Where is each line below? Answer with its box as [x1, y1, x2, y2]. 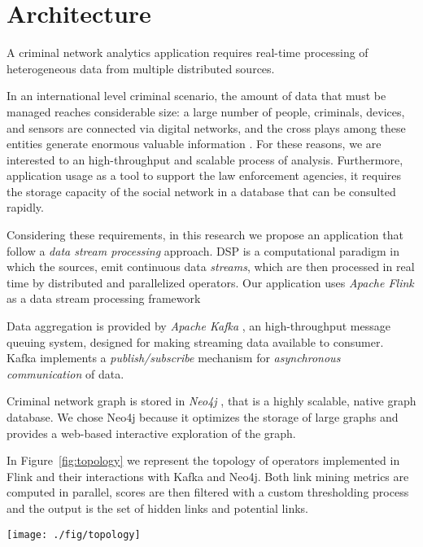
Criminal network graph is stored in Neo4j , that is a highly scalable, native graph [7, 392, 416, 409]
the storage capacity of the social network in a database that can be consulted [7, 182, 396, 199]
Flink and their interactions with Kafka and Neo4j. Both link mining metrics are [7, 467, 409, 484]
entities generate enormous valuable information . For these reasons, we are [7, 135, 382, 152]
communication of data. [7, 365, 124, 382]
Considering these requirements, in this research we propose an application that [7, 226, 403, 243]
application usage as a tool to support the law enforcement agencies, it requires [7, 167, 402, 184]
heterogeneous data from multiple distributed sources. [7, 59, 275, 77]
